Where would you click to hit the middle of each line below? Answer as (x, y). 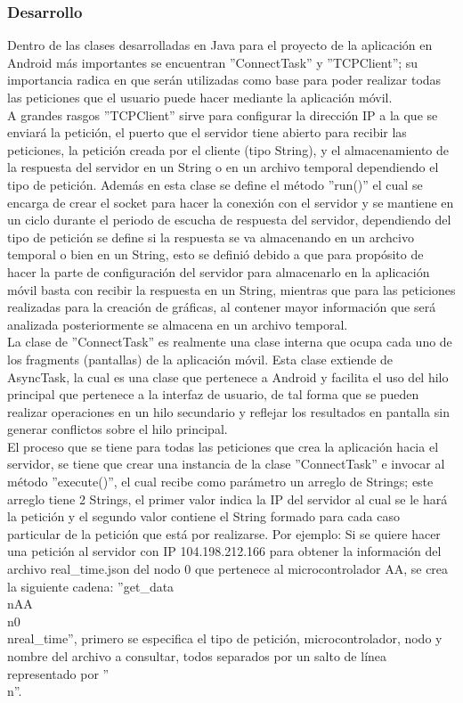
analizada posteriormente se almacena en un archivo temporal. (178, 324)
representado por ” (58, 673)
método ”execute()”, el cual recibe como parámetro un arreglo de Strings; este (220, 482)
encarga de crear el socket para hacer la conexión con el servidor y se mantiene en (231, 202)
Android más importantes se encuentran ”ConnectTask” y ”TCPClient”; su (213, 62)
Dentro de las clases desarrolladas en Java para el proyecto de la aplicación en (220, 45)
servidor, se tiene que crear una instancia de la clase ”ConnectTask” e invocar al (226, 464)
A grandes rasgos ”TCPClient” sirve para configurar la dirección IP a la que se (223, 114)
